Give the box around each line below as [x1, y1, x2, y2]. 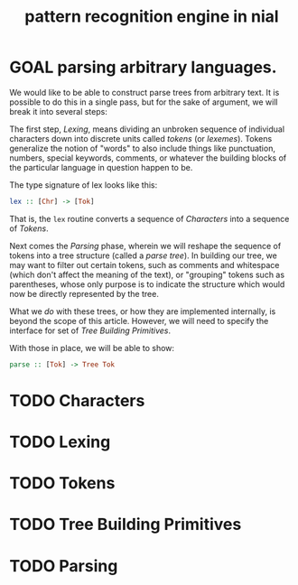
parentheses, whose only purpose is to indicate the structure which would [9, 278, 285, 290]
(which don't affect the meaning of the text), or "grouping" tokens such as [9, 269, 285, 280]
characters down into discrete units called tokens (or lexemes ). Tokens [9, 133, 273, 144]
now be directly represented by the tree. [9, 288, 160, 299]
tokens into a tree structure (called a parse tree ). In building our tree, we [9, 250, 277, 261]
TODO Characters [9, 390, 145, 411]
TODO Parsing [9, 555, 118, 576]
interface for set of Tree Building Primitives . [9, 325, 172, 336]
